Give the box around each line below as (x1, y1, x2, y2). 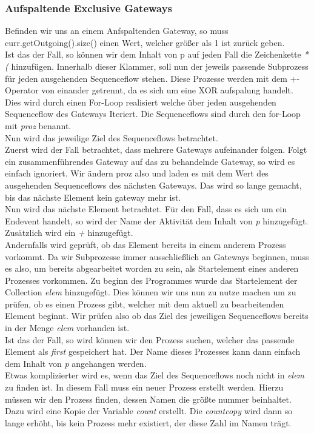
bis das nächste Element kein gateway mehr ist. (5, 190, 181, 203)
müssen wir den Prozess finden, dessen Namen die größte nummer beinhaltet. (5, 392, 292, 405)
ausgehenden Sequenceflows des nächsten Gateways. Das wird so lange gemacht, (5, 178, 302, 191)
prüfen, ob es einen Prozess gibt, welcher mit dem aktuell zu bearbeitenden (5, 297, 284, 310)
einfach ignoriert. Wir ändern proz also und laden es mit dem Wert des (5, 167, 269, 180)
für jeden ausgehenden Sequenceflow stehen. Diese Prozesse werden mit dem (5, 72, 287, 84)
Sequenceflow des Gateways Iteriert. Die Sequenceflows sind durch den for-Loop (5, 107, 301, 120)
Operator (5, 84, 39, 96)
